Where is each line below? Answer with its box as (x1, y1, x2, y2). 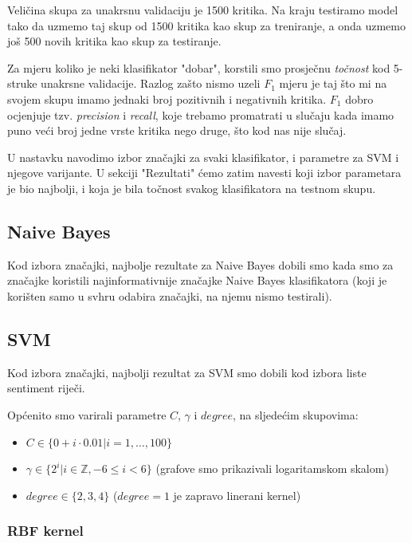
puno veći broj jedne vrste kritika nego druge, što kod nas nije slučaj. (7, 122, 347, 139)
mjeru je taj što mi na (279, 75, 387, 92)
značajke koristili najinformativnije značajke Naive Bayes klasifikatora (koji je (7, 272, 387, 289)
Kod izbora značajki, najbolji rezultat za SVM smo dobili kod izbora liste (7, 364, 367, 380)
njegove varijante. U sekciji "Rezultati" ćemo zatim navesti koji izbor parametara (7, 164, 402, 181)
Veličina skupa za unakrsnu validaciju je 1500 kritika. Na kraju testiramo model (7, 2, 398, 18)
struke (7, 75, 37, 92)
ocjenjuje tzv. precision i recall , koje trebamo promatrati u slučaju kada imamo (7, 106, 394, 123)
